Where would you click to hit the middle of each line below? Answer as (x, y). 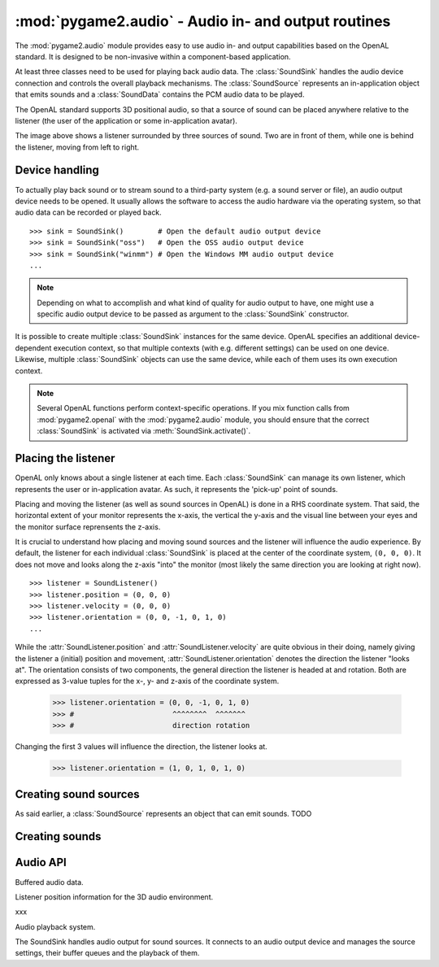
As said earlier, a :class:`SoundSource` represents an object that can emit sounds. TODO (163, 813)
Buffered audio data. (50, 882)
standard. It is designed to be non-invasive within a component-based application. (153, 56)
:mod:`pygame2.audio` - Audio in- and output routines (203, 21)
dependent (33, 348)
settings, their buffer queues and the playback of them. (107, 953)
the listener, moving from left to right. (77, 147)
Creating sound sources (77, 794)
